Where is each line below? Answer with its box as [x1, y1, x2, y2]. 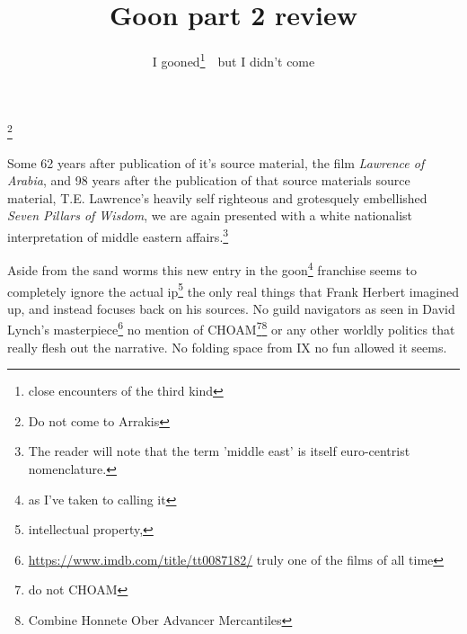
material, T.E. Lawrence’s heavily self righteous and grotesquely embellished [7, 188, 427, 207]
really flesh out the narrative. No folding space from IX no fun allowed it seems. [7, 337, 447, 356]
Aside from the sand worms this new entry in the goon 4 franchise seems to [7, 258, 418, 279]
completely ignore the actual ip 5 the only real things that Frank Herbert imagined [7, 279, 459, 300]
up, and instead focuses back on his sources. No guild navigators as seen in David [7, 299, 455, 317]
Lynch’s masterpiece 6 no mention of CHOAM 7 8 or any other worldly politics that [7, 317, 455, 338]
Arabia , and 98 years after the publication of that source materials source [7, 171, 410, 190]
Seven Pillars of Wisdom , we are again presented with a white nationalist [7, 206, 413, 225]
